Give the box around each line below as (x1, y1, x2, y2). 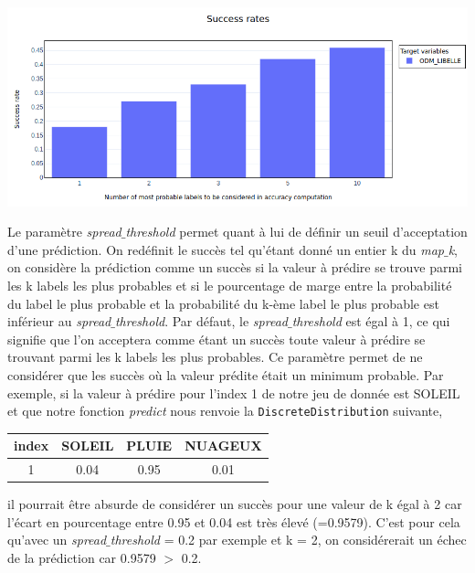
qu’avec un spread (7, 530, 107, 549)
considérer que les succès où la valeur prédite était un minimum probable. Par (7, 366, 444, 384)
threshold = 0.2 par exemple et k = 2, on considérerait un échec (110, 530, 467, 549)
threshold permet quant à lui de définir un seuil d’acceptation (125, 222, 468, 241)
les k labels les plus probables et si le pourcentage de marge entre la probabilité (7, 276, 452, 295)
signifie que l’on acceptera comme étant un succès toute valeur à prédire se (7, 329, 426, 348)
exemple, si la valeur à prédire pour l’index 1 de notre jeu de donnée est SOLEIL (7, 383, 460, 402)
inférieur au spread (7, 312, 111, 331)
